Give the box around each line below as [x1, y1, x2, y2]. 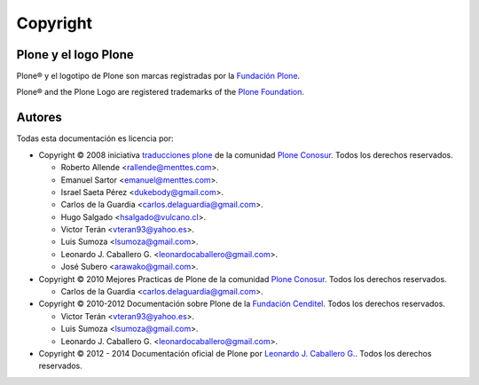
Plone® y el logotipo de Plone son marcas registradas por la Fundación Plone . [16, 71, 301, 82]
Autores [16, 110, 62, 125]
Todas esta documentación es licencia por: [16, 133, 174, 144]
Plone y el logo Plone [16, 47, 134, 62]
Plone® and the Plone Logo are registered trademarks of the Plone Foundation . [16, 87, 305, 98]
